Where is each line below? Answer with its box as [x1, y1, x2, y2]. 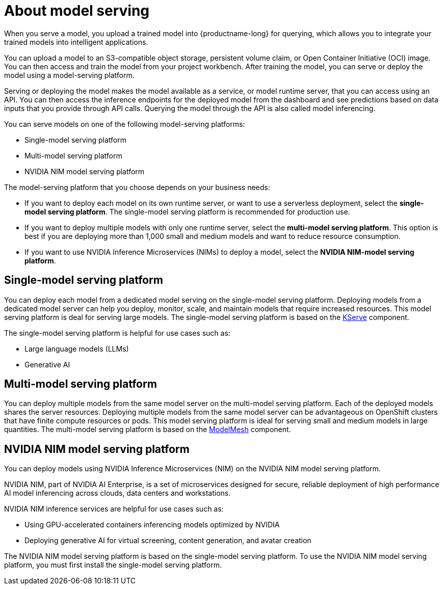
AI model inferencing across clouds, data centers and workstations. [4, 489, 231, 498]
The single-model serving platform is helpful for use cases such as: [4, 328, 230, 337]
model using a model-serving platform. [4, 70, 135, 79]
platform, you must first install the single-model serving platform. [4, 560, 222, 570]
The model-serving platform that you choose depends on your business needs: [4, 182, 270, 192]
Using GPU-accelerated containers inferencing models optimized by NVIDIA [24, 520, 280, 529]
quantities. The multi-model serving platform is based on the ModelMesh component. [4, 425, 291, 434]
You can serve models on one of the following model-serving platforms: [4, 119, 245, 128]
